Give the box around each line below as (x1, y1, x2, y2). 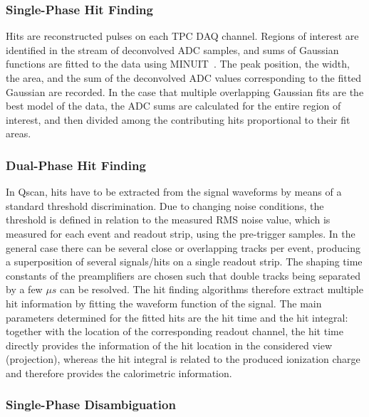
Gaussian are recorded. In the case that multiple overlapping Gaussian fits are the (6, 84, 364, 99)
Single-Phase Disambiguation (6, 396, 176, 413)
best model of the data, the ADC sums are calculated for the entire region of (6, 98, 341, 113)
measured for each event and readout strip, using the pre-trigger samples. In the (6, 226, 355, 241)
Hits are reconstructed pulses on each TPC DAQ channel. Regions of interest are (6, 28, 359, 43)
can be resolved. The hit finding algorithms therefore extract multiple (60, 282, 363, 297)
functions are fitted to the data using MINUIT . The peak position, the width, (6, 56, 350, 71)
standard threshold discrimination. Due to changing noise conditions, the (6, 198, 324, 213)
